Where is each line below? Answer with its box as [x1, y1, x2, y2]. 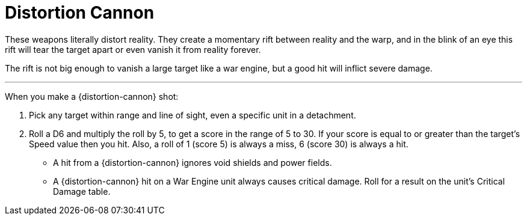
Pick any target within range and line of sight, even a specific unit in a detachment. [29, 109, 356, 120]
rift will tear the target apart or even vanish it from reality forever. [5, 44, 261, 55]
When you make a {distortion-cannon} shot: [5, 91, 179, 102]
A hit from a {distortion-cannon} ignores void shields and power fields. [53, 157, 332, 168]
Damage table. [53, 186, 111, 197]
